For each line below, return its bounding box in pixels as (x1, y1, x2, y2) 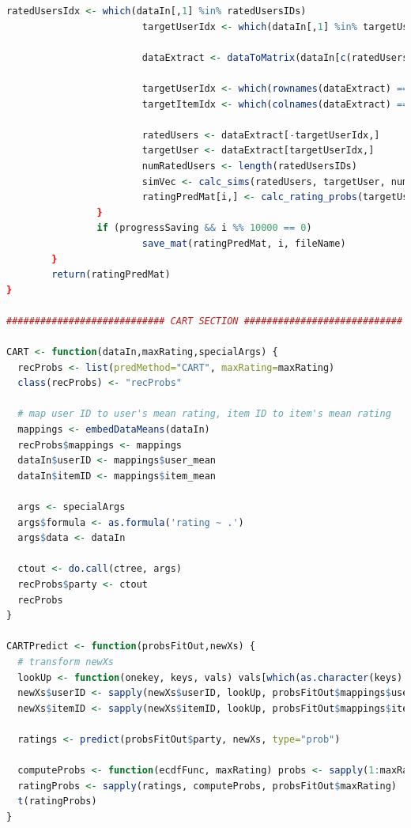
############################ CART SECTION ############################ (6, 315, 403, 327)
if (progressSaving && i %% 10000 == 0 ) (96, 222, 312, 234)
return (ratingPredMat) (51, 269, 171, 281)
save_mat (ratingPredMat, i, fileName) (141, 237, 346, 249)
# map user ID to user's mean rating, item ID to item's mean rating (17, 408, 391, 420)
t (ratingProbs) (17, 796, 97, 807)
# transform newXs (17, 656, 115, 667)
